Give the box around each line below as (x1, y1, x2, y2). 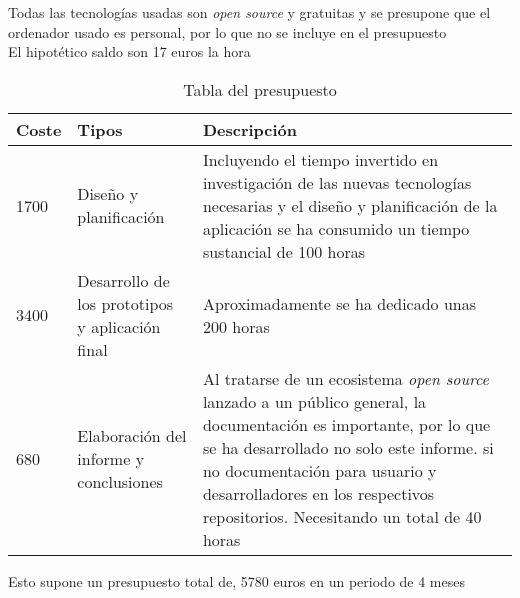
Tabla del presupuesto (183, 77, 337, 101)
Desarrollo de (77, 268, 170, 292)
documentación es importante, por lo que (202, 412, 491, 436)
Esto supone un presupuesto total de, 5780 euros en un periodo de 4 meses (8, 570, 466, 591)
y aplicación (77, 314, 161, 338)
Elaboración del (77, 424, 187, 448)
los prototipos (77, 291, 174, 315)
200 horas (202, 314, 270, 338)
